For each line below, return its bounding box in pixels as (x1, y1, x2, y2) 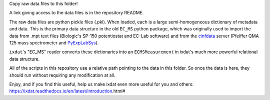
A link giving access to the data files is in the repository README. (9, 10, 144, 16)
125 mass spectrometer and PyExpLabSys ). (9, 40, 99, 46)
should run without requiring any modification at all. (9, 72, 115, 78)
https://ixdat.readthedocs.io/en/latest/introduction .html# (9, 88, 125, 94)
